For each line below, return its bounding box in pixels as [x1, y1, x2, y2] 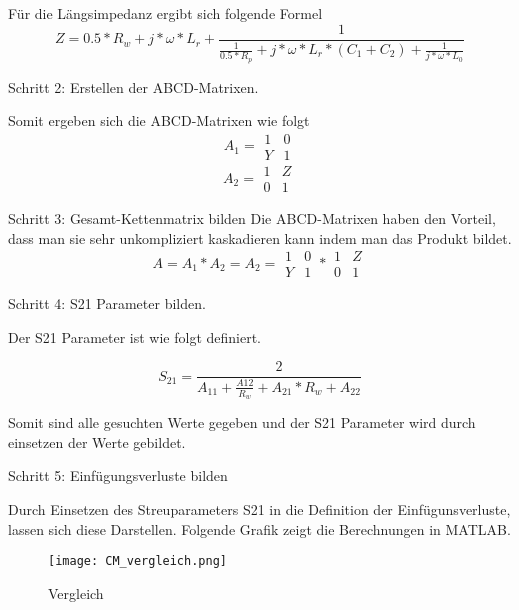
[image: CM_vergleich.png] [48, 554, 227, 569]
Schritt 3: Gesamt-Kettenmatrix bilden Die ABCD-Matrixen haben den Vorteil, [8, 208, 496, 229]
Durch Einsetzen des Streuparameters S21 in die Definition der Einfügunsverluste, [8, 498, 511, 519]
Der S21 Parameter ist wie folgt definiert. [8, 326, 262, 347]
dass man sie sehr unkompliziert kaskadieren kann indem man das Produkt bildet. [8, 227, 512, 248]
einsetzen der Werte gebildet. [8, 431, 186, 452]
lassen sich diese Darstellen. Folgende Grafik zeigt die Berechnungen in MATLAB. [8, 518, 511, 539]
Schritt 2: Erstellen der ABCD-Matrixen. [8, 76, 259, 97]
